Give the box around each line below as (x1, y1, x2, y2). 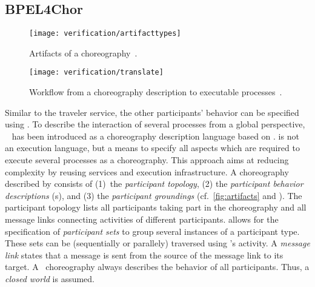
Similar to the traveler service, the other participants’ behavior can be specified (5, 106, 299, 118)
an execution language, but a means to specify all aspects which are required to (5, 141, 300, 154)
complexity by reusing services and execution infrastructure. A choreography (5, 165, 289, 178)
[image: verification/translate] (29, 68, 164, 77)
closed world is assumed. (5, 272, 95, 285)
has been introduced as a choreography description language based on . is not (12, 129, 299, 142)
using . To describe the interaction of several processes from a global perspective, (5, 118, 305, 130)
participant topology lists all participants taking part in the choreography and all (5, 201, 307, 214)
